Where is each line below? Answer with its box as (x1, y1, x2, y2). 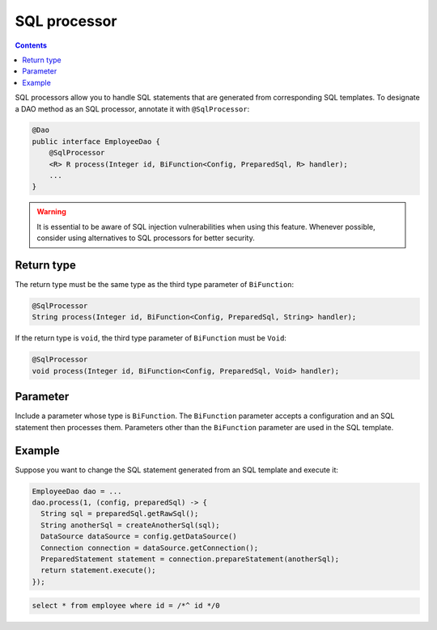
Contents (15, 40, 48, 50)
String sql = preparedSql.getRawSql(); (40, 509, 199, 518)
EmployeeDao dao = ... (32, 486, 122, 496)
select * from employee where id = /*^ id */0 (32, 601, 220, 611)
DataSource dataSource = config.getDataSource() (40, 532, 238, 541)
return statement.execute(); (40, 566, 157, 575)
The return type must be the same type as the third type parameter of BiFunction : (15, 280, 295, 290)
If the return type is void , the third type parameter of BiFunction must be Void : (15, 333, 287, 343)
